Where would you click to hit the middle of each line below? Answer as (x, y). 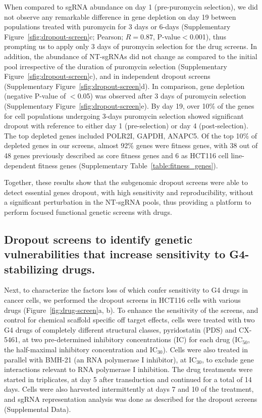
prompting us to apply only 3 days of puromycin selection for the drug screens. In (131, 46)
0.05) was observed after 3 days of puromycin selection (162, 96)
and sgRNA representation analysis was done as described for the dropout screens (131, 399)
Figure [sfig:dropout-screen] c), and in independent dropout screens (107, 76)
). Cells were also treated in (205, 350)
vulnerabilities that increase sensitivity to (115, 254)
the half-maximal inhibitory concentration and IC (81, 350)
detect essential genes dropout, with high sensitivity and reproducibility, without (129, 192)
